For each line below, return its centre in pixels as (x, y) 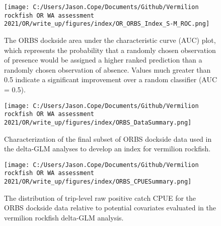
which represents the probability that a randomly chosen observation (110, 50)
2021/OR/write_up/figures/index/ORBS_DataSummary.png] (98, 122)
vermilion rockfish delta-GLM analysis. (64, 217)
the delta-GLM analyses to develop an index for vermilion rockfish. (107, 149)
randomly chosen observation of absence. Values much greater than (107, 69)
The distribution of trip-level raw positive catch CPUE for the (100, 197)
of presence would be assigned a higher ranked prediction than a (103, 60)
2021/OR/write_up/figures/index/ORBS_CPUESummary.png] (98, 182)
